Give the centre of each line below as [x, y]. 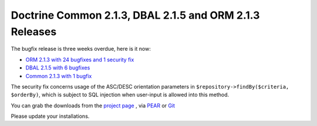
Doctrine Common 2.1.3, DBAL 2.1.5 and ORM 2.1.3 [135, 15]
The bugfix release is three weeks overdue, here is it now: [81, 49]
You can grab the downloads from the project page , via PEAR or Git [93, 106]
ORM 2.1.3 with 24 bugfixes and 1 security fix [80, 60]
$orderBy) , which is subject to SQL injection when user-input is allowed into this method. [120, 95]
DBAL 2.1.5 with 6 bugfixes [58, 68]
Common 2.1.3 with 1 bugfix [59, 76]
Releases [34, 32]
